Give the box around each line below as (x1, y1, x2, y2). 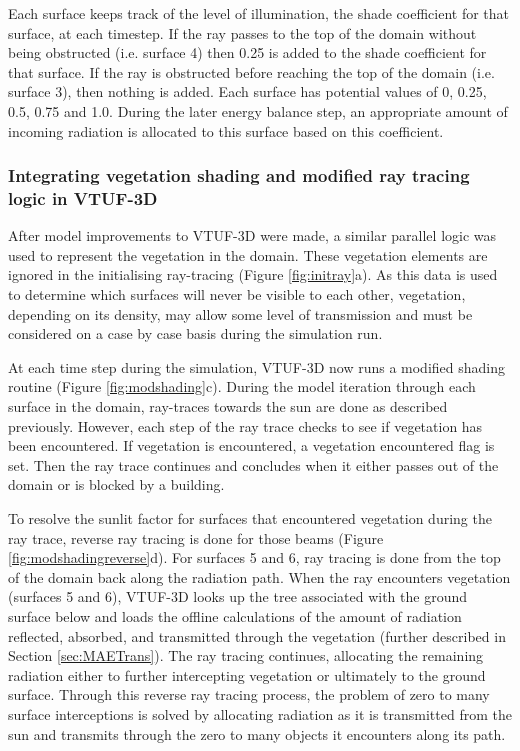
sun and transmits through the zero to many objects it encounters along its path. (8, 723, 506, 744)
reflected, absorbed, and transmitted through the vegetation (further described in (8, 625, 506, 646)
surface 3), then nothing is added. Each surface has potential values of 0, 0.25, (8, 81, 487, 102)
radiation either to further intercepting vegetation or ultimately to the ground (8, 664, 486, 685)
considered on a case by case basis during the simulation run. (8, 323, 383, 344)
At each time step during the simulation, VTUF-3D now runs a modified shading (8, 356, 505, 377)
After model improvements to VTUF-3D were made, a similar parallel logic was (8, 225, 497, 246)
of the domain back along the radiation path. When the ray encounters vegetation (8, 566, 511, 587)
